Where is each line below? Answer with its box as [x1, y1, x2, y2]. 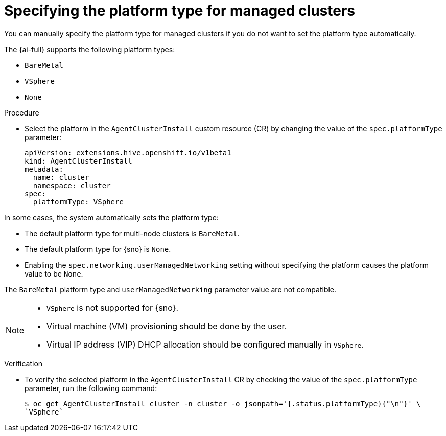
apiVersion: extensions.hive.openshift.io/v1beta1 [25, 148, 231, 157]
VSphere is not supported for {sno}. [46, 302, 179, 313]
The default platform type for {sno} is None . [25, 244, 171, 254]
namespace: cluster [33, 181, 111, 190]
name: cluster [33, 173, 89, 181]
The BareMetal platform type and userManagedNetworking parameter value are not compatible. [4, 285, 337, 294]
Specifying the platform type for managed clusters [4, 2, 355, 19]
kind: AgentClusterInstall [25, 156, 132, 165]
